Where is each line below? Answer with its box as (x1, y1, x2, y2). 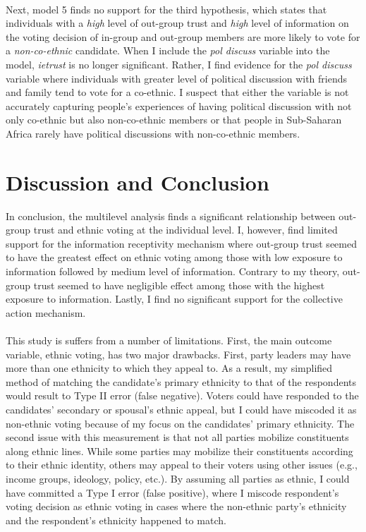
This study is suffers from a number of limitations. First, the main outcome (6, 333, 332, 347)
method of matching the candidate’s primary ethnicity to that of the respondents (6, 374, 356, 389)
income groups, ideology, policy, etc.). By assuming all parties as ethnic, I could (6, 471, 350, 485)
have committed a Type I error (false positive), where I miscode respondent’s (6, 485, 339, 500)
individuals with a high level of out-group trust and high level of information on (6, 16, 349, 30)
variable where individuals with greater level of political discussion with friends (6, 71, 348, 85)
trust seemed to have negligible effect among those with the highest (33, 277, 325, 292)
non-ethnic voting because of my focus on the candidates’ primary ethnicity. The (6, 416, 355, 430)
